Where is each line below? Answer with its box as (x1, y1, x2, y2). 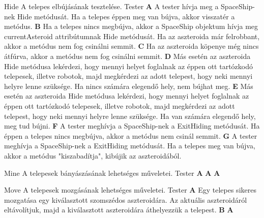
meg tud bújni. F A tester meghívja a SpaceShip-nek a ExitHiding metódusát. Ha (4, 120, 260, 131)
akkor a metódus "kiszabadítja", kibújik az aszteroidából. (4, 150, 182, 161)
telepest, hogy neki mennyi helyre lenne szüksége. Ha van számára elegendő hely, (4, 110, 256, 121)
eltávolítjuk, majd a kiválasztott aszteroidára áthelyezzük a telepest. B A (4, 204, 233, 215)
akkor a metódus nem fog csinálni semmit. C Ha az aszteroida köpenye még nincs (4, 41, 259, 51)
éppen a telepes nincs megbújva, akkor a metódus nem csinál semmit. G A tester (4, 130, 257, 141)
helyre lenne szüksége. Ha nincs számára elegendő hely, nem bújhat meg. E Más (4, 80, 253, 91)
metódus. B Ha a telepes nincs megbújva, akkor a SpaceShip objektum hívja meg (4, 21, 258, 32)
